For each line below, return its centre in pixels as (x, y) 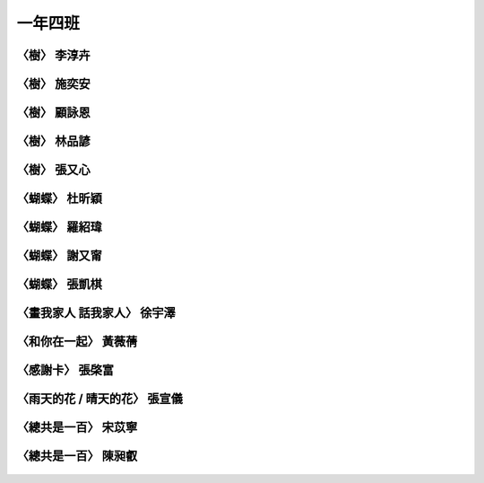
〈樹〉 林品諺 (53, 141)
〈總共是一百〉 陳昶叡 (77, 457)
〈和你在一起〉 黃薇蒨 (77, 342)
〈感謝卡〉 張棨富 (65, 370)
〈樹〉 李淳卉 (53, 55)
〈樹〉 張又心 (53, 170)
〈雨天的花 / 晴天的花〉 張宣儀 (100, 399)
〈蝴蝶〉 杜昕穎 (59, 199)
